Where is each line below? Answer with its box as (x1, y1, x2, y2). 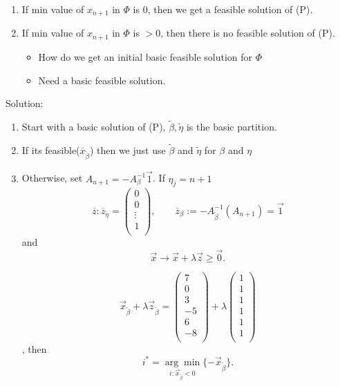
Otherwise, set (21, 171, 83, 185)
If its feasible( (21, 142, 80, 157)
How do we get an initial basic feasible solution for (38, 49, 253, 64)
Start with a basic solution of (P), (21, 119, 166, 133)
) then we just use (89, 142, 166, 157)
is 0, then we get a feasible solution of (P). (133, 2, 313, 16)
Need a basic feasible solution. (38, 73, 166, 87)
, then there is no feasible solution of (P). (160, 26, 335, 40)
